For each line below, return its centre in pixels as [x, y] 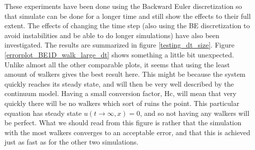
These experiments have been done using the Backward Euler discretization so [123, 6]
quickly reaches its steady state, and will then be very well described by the [119, 83]
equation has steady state [43, 113]
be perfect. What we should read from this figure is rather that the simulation [123, 123]
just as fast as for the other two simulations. [72, 142]
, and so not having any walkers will [195, 113]
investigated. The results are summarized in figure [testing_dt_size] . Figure [120, 45]
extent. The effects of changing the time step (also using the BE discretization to [127, 25]
